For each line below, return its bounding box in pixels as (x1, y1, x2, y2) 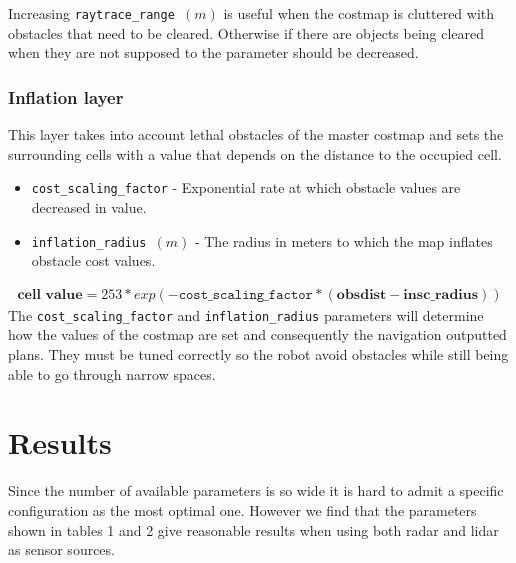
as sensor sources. (8, 539, 115, 560)
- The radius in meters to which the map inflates (194, 230, 493, 251)
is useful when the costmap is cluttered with (223, 3, 495, 23)
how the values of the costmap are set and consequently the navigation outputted (8, 324, 507, 345)
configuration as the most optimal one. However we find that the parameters (8, 499, 477, 520)
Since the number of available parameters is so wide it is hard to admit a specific (8, 480, 504, 501)
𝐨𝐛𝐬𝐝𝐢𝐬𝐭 (336, 287, 387, 302)
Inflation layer (8, 84, 124, 109)
